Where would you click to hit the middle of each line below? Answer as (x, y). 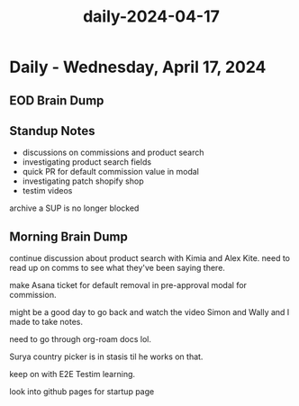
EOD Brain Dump (57, 100)
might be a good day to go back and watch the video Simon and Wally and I (149, 312)
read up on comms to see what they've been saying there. (117, 268)
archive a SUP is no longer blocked (74, 208)
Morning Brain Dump (68, 236)
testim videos (47, 191)
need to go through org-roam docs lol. (80, 339)
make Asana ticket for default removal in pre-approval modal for (128, 285)
